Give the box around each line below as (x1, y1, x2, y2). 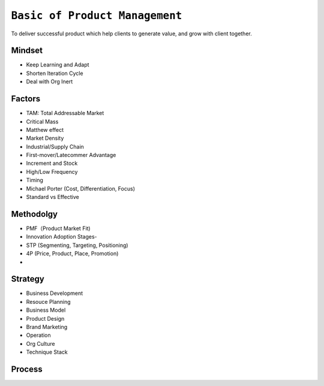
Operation (26, 331, 51, 339)
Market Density (26, 135, 64, 142)
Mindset (11, 46, 43, 56)
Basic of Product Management (11, 9, 182, 22)
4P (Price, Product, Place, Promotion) (26, 250, 119, 257)
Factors (11, 94, 41, 104)
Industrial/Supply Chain (26, 143, 84, 150)
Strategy (11, 274, 44, 284)
